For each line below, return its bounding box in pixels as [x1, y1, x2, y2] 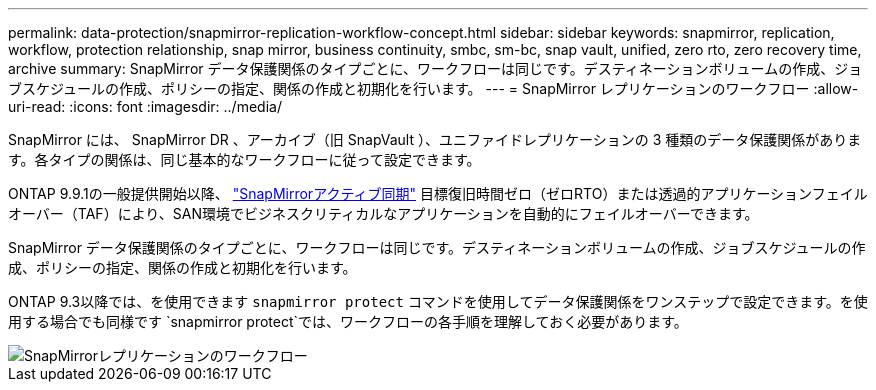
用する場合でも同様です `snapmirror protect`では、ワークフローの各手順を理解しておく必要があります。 [8, 313, 688, 330]
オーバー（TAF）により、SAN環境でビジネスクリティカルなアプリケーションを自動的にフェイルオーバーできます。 [8, 205, 759, 222]
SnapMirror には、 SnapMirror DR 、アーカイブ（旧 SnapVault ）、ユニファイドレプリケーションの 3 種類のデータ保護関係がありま [8, 131, 862, 148]
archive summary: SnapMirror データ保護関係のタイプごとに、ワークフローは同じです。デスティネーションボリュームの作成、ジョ [8, 60, 863, 77]
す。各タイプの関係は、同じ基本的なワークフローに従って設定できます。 [8, 151, 481, 168]
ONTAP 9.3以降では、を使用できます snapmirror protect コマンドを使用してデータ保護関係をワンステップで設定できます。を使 [8, 293, 868, 310]
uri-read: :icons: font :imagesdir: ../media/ [8, 98, 282, 115]
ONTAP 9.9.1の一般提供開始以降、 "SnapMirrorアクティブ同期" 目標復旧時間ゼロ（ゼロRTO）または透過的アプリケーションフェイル [8, 185, 868, 202]
